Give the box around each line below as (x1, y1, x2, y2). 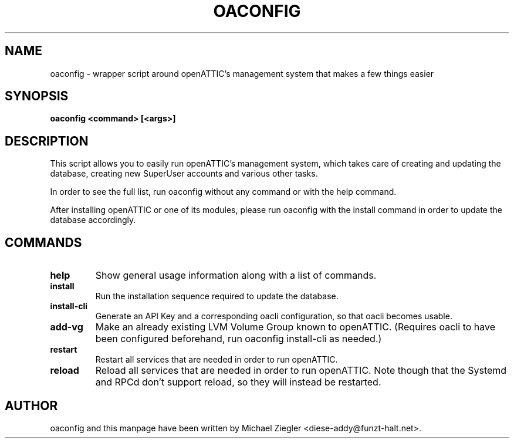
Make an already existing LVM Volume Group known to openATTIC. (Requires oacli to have (95, 321, 496, 333)
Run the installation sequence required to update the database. (95, 291, 339, 302)
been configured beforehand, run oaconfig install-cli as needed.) (95, 333, 382, 345)
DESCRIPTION (5, 133, 89, 148)
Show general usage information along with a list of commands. (95, 269, 377, 282)
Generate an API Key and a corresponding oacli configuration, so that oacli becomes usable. (95, 311, 452, 322)
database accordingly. (50, 215, 136, 225)
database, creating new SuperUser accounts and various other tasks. (50, 168, 318, 179)
